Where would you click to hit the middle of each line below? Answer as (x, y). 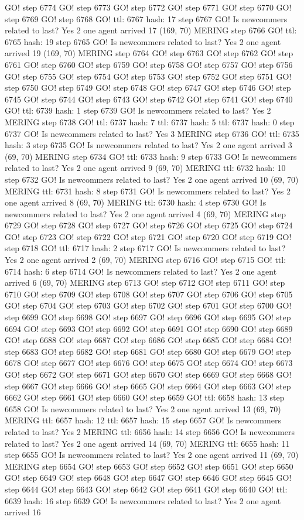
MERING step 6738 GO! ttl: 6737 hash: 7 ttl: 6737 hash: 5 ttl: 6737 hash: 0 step (150, 122)
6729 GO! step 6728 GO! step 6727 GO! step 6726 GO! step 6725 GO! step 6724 (149, 225)
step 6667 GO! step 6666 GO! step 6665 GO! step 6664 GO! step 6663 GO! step (148, 386)
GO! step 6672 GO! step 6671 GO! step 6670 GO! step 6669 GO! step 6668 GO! (148, 374)
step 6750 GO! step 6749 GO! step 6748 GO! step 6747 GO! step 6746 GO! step (148, 88)
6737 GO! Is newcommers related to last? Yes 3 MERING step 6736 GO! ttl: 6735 (152, 133)
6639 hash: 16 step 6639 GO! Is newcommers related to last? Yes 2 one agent (143, 500)
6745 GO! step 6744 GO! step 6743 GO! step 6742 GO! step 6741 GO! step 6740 (149, 99)
